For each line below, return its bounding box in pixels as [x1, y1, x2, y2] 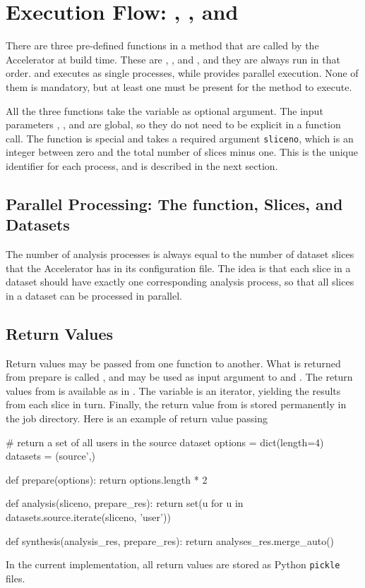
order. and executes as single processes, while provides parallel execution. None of [6, 66, 359, 80]
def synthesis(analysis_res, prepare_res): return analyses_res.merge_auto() [6, 533, 335, 548]
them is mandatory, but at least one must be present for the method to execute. [6, 79, 352, 94]
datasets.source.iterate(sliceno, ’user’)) [6, 510, 171, 525]
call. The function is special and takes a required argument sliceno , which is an [6, 130, 354, 145]
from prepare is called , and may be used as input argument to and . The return [6, 369, 353, 384]
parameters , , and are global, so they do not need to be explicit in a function [6, 117, 341, 132]
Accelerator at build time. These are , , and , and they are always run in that [6, 51, 340, 66]
